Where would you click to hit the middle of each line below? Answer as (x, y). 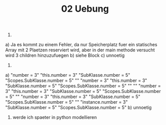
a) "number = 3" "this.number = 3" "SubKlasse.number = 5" (68, 75)
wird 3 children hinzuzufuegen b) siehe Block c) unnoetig (65, 55)
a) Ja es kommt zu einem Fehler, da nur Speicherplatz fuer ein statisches (81, 45)
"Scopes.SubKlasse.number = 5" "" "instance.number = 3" (67, 102)
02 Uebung (85, 9)
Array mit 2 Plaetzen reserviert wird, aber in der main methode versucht (80, 50)
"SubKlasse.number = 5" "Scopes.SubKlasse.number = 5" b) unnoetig (78, 108)
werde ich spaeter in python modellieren (55, 117)
